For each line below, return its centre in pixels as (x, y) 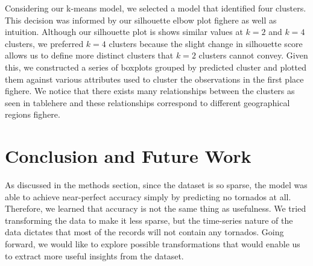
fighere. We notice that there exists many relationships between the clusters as (150, 91)
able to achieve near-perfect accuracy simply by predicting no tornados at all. (148, 196)
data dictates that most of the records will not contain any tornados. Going (144, 232)
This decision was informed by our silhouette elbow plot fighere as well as (141, 20)
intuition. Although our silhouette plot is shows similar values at (124, 32)
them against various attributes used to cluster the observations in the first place (154, 79)
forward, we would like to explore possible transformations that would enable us (153, 244)
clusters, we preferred (44, 43)
